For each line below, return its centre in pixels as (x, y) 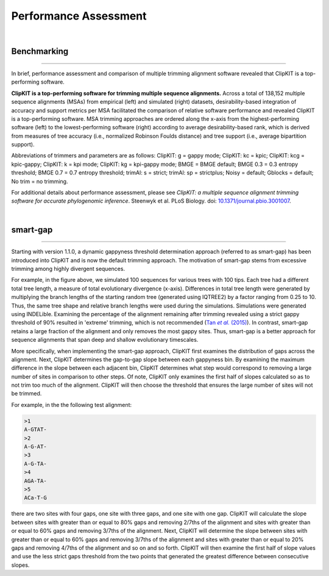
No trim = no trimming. (40, 181)
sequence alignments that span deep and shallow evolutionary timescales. (105, 340)
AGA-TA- (35, 481)
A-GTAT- (35, 430)
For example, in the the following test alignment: (72, 405)
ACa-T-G (35, 498)
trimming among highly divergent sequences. (68, 269)
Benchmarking (40, 52)
